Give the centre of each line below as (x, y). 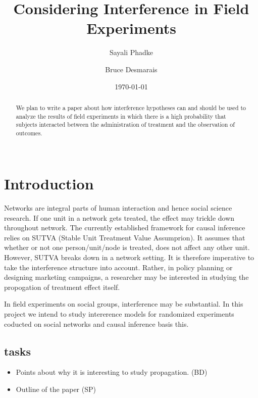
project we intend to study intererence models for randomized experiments (119, 314)
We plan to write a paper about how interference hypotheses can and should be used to (131, 107)
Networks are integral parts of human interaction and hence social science (118, 208)
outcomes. (29, 133)
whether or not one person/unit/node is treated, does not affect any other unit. (127, 247)
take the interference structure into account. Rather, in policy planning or (118, 267)
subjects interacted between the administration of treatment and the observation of (125, 125)
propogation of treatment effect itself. (62, 287)
